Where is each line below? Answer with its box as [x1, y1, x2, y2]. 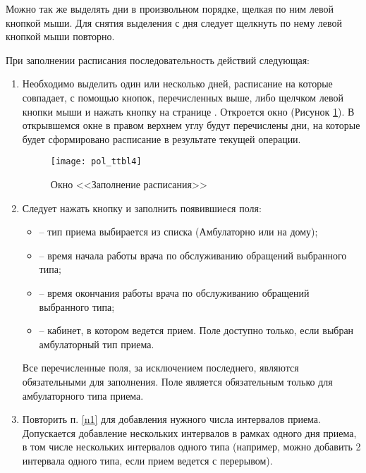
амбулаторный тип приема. [39, 336, 154, 351]
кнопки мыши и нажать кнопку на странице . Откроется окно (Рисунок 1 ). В [22, 104, 355, 118]
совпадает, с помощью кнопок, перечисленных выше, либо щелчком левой [22, 90, 343, 104]
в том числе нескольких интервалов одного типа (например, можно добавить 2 [22, 439, 361, 454]
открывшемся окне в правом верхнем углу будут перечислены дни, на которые [22, 118, 360, 133]
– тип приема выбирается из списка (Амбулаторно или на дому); [39, 224, 318, 239]
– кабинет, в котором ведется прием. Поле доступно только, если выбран [39, 323, 354, 338]
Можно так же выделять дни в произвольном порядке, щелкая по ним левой [6, 1, 334, 16]
